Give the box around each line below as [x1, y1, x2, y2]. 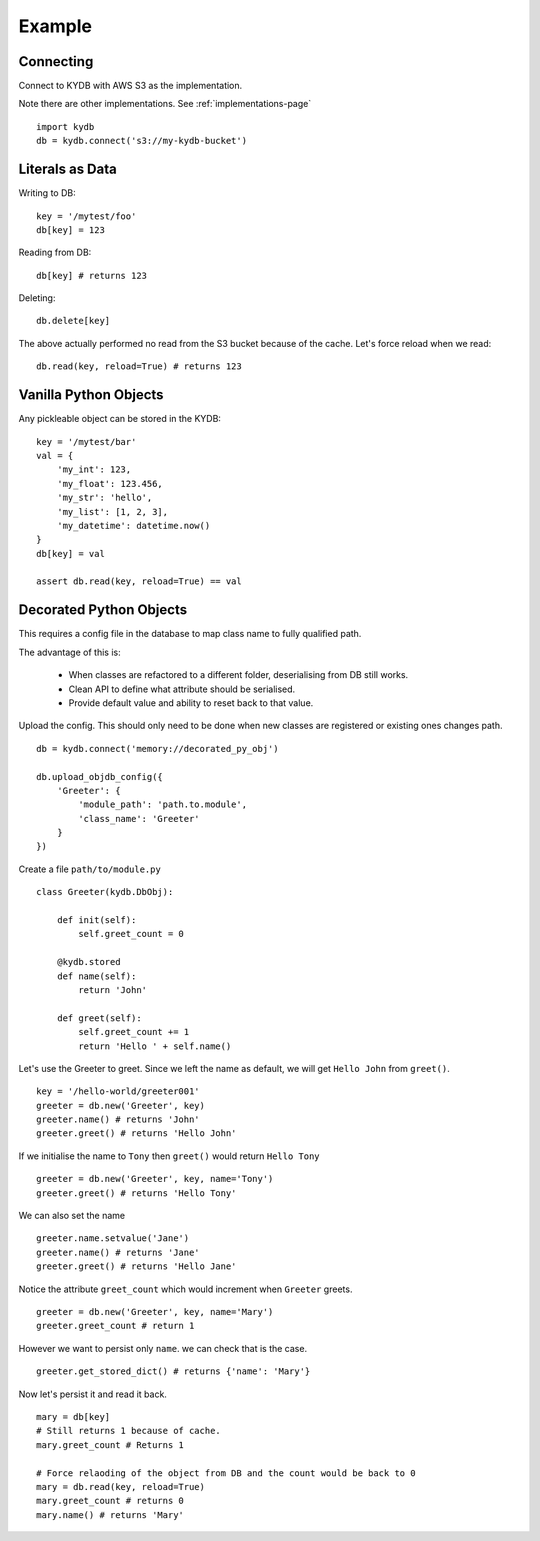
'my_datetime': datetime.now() [56, 520, 211, 531]
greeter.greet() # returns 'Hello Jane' [36, 1261, 237, 1272]
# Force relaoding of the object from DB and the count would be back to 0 [36, 1467, 416, 1479]
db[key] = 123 [36, 224, 105, 235]
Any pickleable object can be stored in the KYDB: [18, 413, 222, 425]
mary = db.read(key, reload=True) [36, 1481, 205, 1492]
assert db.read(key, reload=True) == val [36, 576, 242, 587]
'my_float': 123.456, [56, 478, 164, 489]
